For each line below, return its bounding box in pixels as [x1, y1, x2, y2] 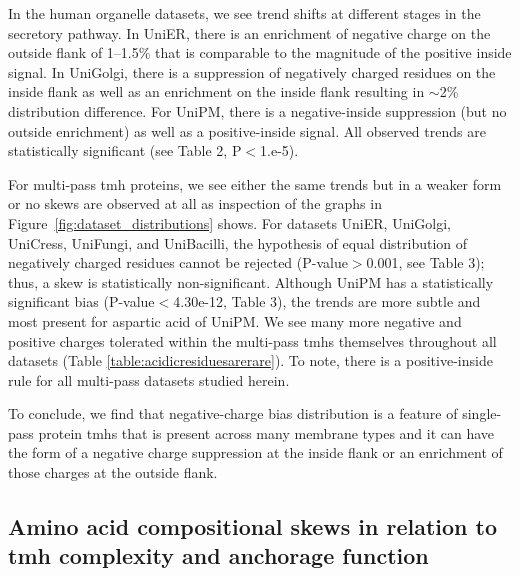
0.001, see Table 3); [366, 252, 485, 273]
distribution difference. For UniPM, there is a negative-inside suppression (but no [8, 100, 507, 121]
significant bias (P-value [8, 291, 155, 312]
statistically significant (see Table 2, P [8, 140, 242, 161]
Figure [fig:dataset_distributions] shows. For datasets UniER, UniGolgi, [8, 212, 451, 233]
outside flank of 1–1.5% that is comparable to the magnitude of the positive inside [8, 42, 512, 63]
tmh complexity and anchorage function [8, 540, 429, 571]
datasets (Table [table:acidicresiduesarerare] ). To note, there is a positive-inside [8, 350, 493, 371]
